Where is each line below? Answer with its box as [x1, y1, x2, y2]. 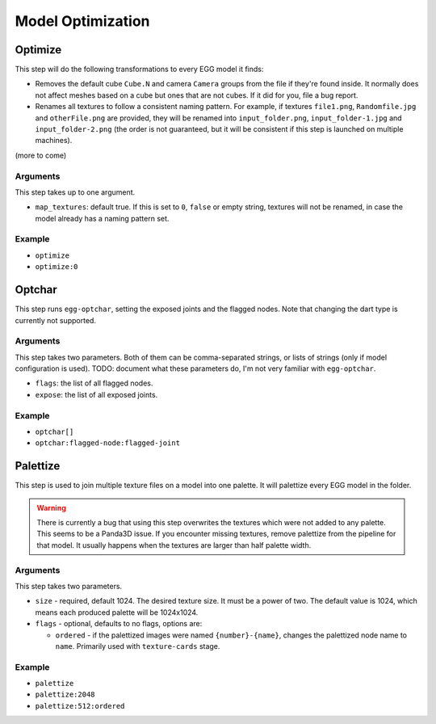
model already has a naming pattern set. [35, 213, 170, 223]
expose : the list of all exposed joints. [35, 389, 158, 399]
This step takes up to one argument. [15, 187, 136, 197]
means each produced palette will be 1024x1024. [35, 607, 199, 617]
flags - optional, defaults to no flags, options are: [35, 619, 203, 629]
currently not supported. [15, 315, 97, 325]
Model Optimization [15, 12, 150, 30]
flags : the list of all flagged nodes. [35, 378, 153, 388]
